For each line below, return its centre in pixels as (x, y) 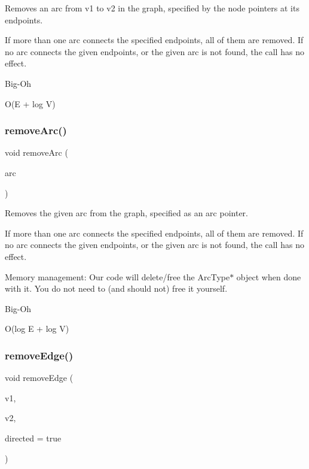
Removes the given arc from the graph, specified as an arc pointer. (126, 213)
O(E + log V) (30, 103)
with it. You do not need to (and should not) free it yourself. (116, 288)
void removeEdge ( (39, 378)
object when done (269, 276)
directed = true (33, 438)
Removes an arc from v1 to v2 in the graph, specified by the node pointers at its (152, 8)
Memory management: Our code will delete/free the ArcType (117, 276)
